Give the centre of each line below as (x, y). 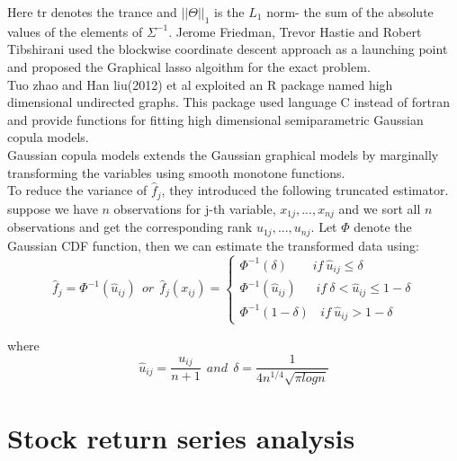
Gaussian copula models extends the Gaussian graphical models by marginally (223, 154)
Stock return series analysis (181, 437)
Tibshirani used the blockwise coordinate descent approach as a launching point (228, 49)
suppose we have (53, 208)
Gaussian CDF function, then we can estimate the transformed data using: (213, 245)
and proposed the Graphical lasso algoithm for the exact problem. (189, 66)
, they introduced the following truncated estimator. (305, 190)
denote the (383, 227)
